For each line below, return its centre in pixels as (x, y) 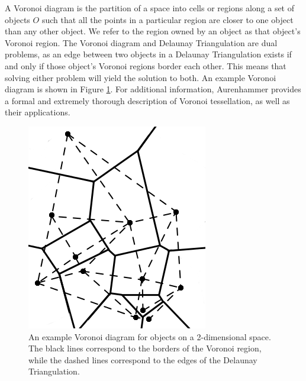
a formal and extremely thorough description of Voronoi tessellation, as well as (147, 100)
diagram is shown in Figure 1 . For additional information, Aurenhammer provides (153, 89)
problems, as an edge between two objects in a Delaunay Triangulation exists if (148, 54)
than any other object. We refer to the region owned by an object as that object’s (153, 31)
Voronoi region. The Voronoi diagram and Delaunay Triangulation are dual (141, 42)
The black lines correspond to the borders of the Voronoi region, (145, 348)
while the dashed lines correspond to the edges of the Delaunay (143, 359)
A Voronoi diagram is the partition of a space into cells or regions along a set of (150, 8)
